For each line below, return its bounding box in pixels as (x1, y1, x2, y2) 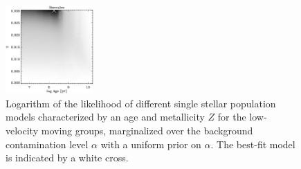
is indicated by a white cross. (6, 150, 129, 165)
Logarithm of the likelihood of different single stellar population (6, 96, 276, 110)
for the (217, 109, 246, 124)
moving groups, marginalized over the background (41, 123, 253, 137)
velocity (6, 123, 39, 137)
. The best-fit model (210, 136, 295, 151)
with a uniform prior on (100, 136, 201, 151)
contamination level (6, 136, 89, 151)
